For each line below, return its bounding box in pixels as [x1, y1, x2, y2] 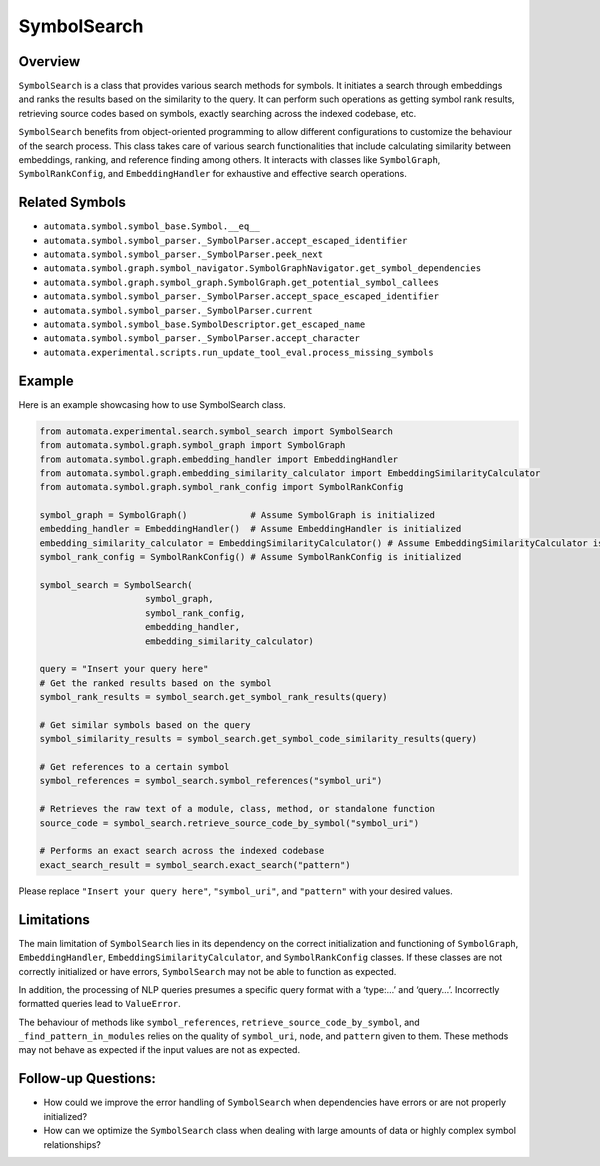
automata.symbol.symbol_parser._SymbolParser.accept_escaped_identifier [43, 235, 408, 246]
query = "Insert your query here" [39, 663, 209, 675]
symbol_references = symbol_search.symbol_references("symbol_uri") [39, 775, 383, 787]
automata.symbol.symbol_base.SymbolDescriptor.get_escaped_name [43, 319, 366, 330]
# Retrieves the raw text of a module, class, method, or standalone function [39, 803, 435, 815]
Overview [18, 53, 81, 70]
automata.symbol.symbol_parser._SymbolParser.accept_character [43, 333, 360, 344]
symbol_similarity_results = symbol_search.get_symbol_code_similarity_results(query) [39, 733, 478, 745]
